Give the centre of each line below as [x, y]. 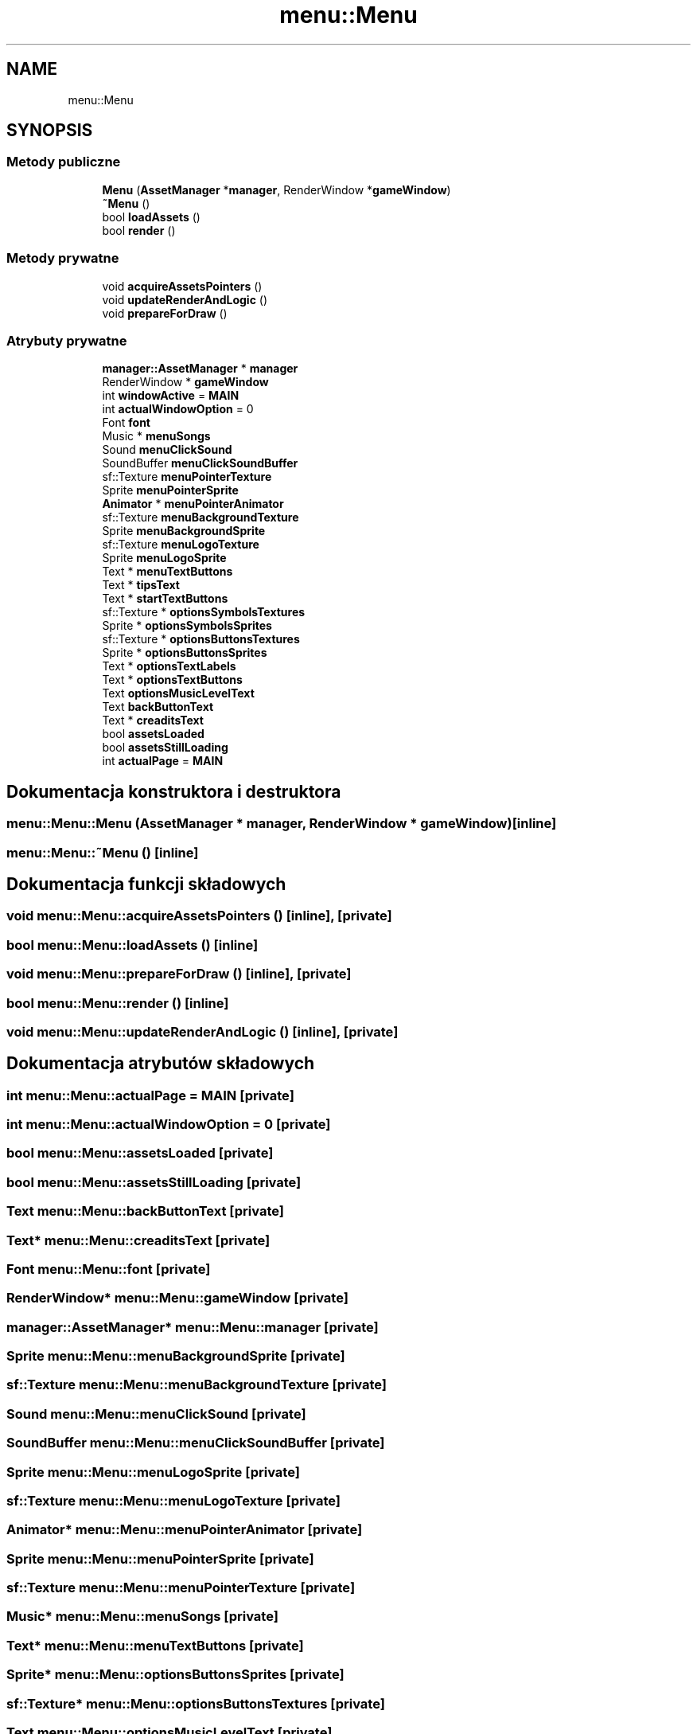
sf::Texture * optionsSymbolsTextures [204, 612]
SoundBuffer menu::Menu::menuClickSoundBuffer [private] [196, 1443]
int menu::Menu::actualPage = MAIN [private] [150, 1095]
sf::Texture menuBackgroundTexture [201, 517]
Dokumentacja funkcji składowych [146, 884]
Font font [126, 423]
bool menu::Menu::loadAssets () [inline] [132, 945]
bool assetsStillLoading [165, 748]
